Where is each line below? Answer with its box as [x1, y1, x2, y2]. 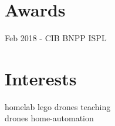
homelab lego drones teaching [5, 100, 111, 112]
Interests [5, 66, 77, 90]
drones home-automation [5, 112, 94, 124]
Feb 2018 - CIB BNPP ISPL [5, 32, 107, 44]
